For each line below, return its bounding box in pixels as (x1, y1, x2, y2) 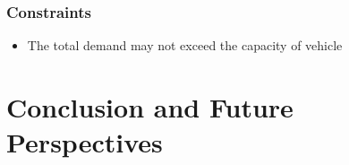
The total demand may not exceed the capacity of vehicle (27, 36, 343, 55)
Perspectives (6, 124, 163, 161)
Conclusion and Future (6, 89, 294, 125)
